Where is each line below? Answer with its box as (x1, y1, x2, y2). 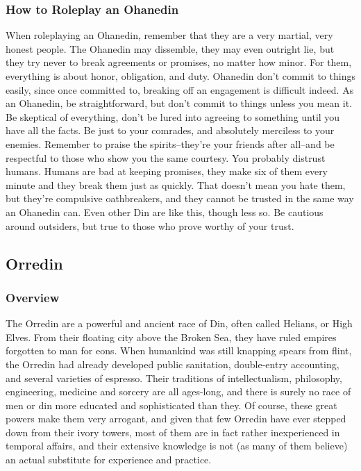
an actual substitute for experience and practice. (6, 452, 212, 467)
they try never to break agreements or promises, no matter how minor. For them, (6, 55, 352, 69)
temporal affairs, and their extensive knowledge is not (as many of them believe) (6, 438, 348, 453)
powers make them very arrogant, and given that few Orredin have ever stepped (6, 411, 346, 426)
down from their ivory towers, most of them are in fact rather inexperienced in (6, 424, 340, 439)
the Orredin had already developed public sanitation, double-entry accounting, (6, 356, 339, 371)
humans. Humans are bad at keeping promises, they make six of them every (6, 164, 328, 179)
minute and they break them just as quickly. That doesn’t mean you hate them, (6, 177, 346, 192)
